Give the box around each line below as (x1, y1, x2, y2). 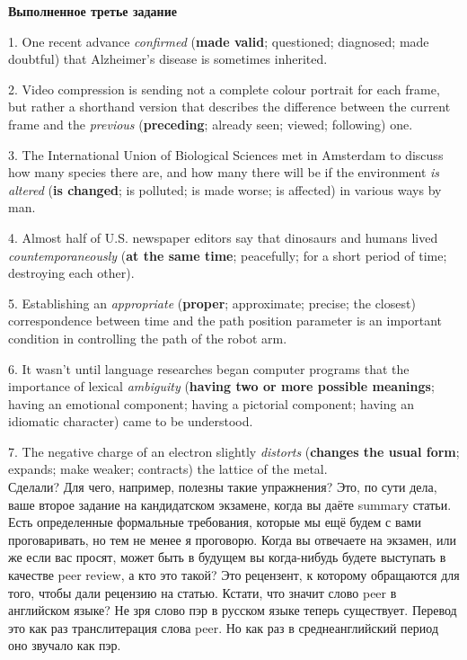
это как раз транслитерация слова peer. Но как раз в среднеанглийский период (8, 618, 438, 637)
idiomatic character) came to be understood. (8, 412, 253, 431)
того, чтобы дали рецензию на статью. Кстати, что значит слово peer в (8, 583, 397, 602)
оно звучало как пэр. (8, 636, 121, 655)
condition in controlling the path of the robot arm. (8, 328, 287, 347)
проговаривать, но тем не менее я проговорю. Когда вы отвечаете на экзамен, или (8, 530, 456, 549)
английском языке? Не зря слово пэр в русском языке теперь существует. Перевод (8, 601, 457, 620)
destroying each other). (8, 263, 135, 282)
